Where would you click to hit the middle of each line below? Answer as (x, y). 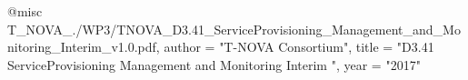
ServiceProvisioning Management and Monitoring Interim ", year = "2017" (214, 64)
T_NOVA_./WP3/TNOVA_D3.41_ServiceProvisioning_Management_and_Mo (234, 29)
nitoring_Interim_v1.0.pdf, (84, 47)
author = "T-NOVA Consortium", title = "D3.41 (299, 47)
